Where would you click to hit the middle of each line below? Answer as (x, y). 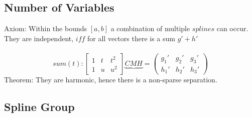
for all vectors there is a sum (131, 38)
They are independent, (39, 38)
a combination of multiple (150, 28)
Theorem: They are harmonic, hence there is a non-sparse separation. (111, 80)
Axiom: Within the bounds (46, 28)
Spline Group (39, 107)
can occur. (232, 28)
